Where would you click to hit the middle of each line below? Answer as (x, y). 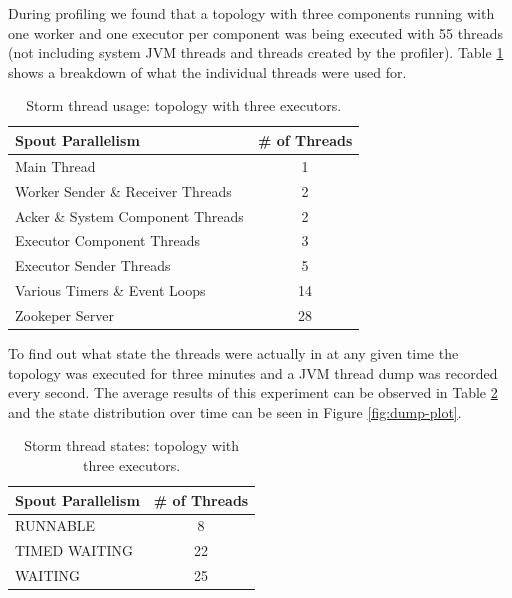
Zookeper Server (64, 314)
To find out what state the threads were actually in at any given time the (233, 352)
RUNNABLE (55, 525)
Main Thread (55, 165)
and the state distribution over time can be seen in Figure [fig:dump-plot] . (235, 411)
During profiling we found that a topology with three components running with (251, 13)
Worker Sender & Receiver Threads (123, 190)
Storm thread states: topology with (132, 445)
